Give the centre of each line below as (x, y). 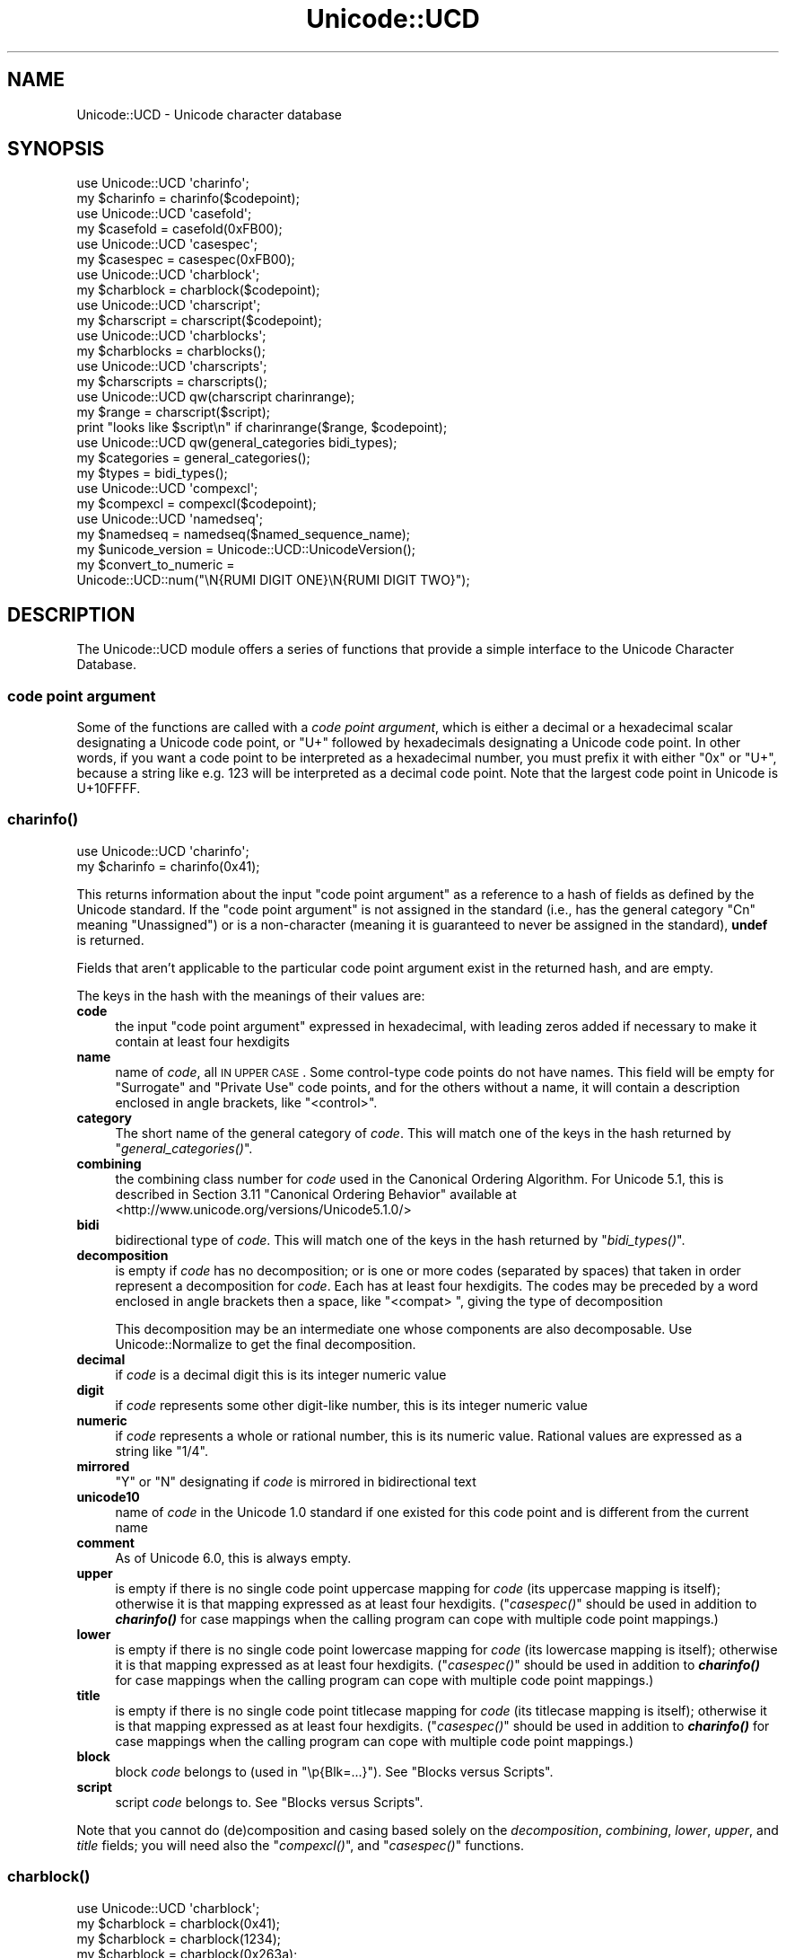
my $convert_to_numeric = (156, 565)
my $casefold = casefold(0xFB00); (179, 229)
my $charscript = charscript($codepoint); (199, 321)
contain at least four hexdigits (202, 1041)
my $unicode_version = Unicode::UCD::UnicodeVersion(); (246, 550)
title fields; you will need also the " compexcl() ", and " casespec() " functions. (300, 1845)
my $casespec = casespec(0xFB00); (186, 260)
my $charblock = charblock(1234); (179, 1938)
